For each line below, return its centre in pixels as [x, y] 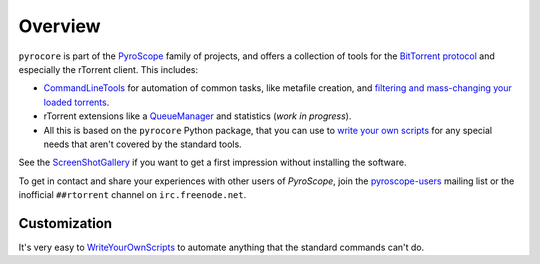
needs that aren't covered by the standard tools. [142, 144]
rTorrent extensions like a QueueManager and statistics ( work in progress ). [197, 116]
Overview [59, 26]
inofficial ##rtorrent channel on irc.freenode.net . [132, 195]
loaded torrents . [76, 102]
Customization [65, 223]
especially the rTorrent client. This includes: [108, 69]
